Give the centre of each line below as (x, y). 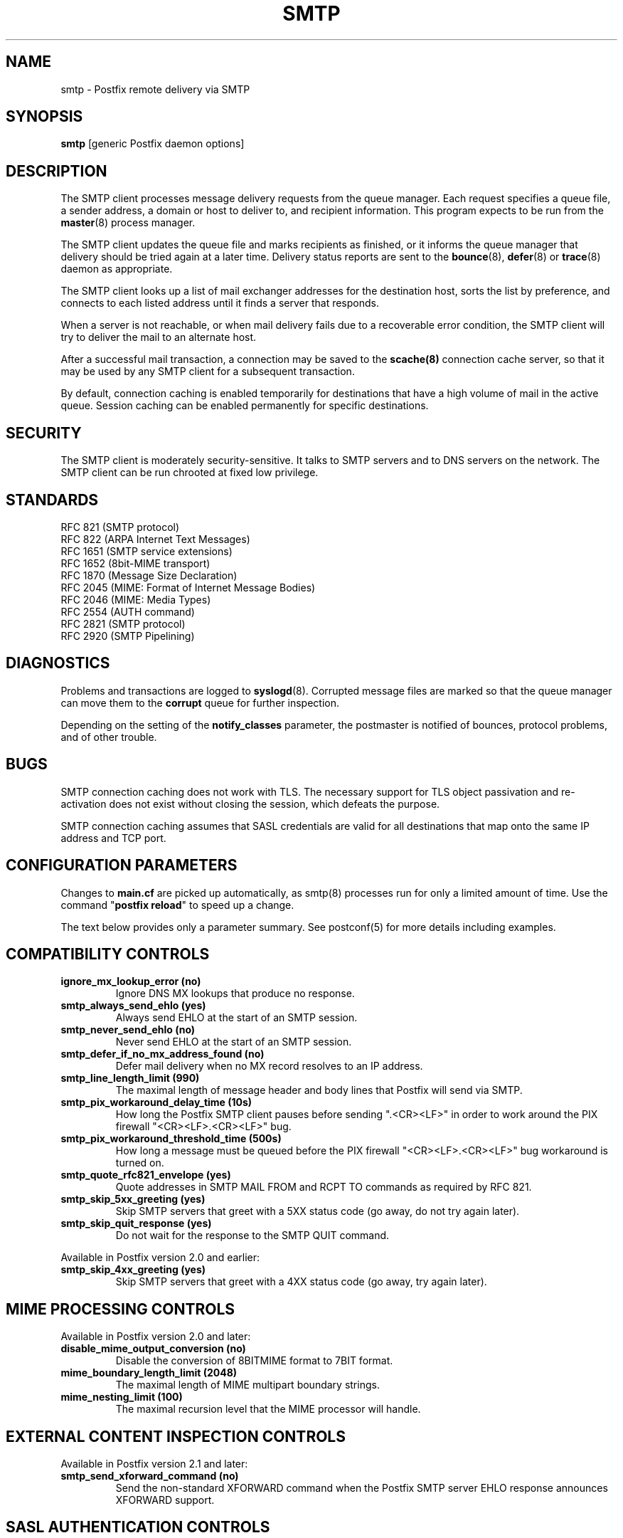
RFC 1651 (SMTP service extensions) (147, 551)
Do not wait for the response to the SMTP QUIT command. (252, 1236)
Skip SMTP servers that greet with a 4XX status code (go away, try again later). (301, 1282)
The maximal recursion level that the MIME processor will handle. (268, 1409)
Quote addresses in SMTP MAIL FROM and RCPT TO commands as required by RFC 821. (324, 1187)
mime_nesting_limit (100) (122, 1397)
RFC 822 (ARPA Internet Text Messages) (155, 539)
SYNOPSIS (44, 117)
